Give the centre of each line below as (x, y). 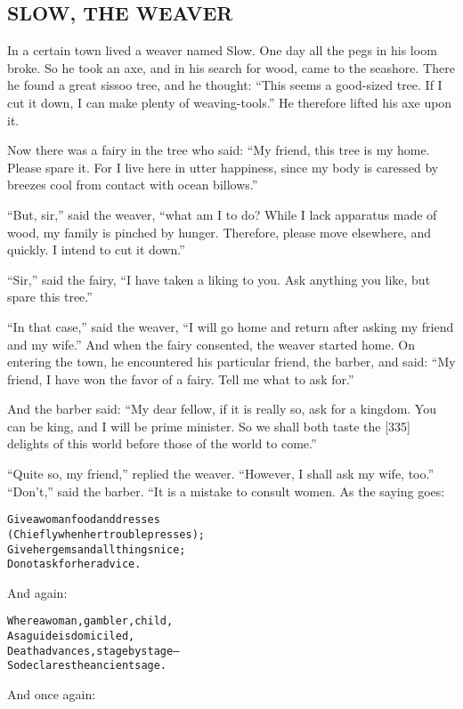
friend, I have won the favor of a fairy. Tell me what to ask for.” (181, 379)
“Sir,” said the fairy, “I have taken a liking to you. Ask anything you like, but (219, 279)
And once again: (52, 694)
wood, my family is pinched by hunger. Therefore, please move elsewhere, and (219, 232)
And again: (37, 592)
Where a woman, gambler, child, (90, 621)
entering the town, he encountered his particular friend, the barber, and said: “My (231, 362)
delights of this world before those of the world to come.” (162, 443)
